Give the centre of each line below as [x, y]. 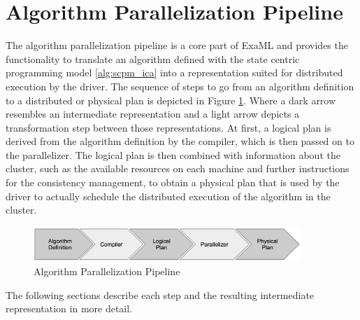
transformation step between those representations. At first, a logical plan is [168, 127]
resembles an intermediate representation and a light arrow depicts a [153, 114]
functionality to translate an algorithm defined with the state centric [153, 58]
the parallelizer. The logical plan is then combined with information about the [173, 154]
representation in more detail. [69, 308]
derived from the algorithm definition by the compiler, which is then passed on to [180, 141]
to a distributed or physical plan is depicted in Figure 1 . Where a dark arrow [171, 100]
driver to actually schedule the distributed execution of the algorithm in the [168, 196]
